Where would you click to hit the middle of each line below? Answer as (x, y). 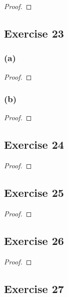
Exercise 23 (34, 33)
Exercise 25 (34, 193)
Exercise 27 (34, 288)
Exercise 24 (34, 144)
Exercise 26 (34, 240)
